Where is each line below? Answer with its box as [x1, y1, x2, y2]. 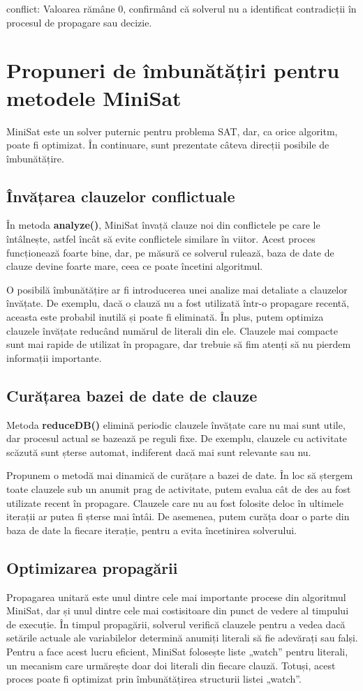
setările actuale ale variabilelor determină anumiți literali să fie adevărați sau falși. [6, 630, 358, 645]
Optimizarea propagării [6, 556, 178, 578]
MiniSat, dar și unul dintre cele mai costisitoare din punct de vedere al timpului [6, 603, 349, 618]
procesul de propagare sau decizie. [6, 15, 152, 29]
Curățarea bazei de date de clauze [6, 384, 258, 406]
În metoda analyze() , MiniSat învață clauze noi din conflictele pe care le [6, 218, 320, 232]
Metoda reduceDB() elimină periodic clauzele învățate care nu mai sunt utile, [6, 417, 346, 432]
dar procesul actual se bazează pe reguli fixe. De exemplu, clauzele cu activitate [6, 431, 348, 446]
